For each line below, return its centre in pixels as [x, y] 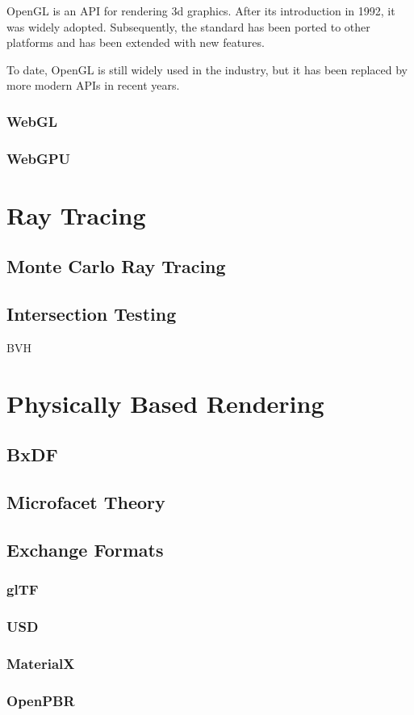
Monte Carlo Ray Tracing [116, 266]
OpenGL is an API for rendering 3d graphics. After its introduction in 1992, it [201, 11]
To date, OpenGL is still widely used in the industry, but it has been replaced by [207, 69]
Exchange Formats [85, 549]
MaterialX [41, 663]
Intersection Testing [92, 314]
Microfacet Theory [86, 502]
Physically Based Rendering [165, 403]
